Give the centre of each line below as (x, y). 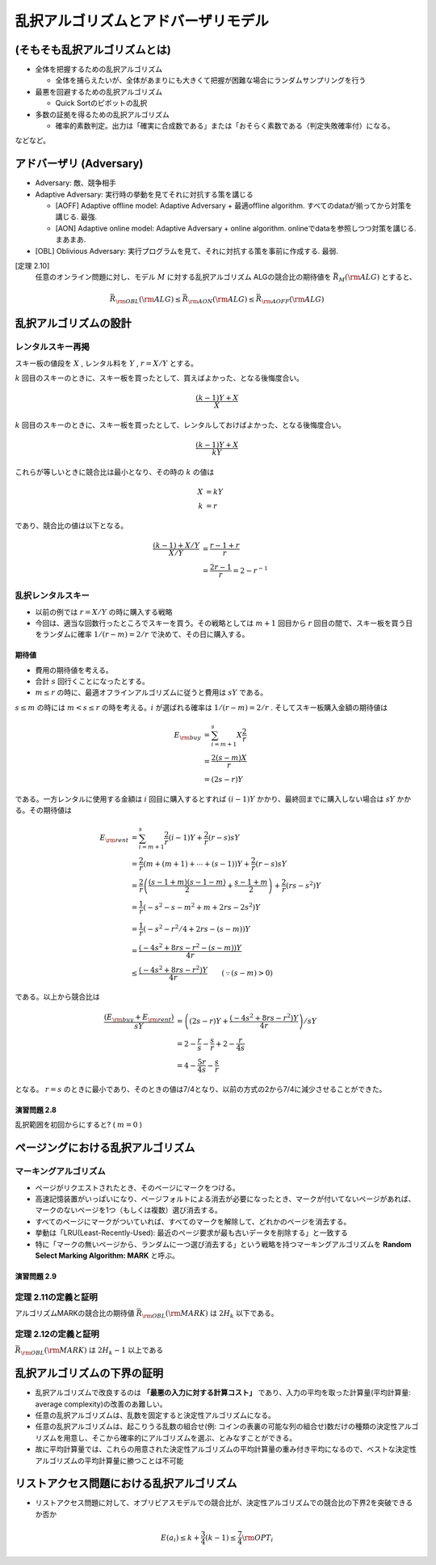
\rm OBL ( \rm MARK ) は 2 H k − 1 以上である (92, 1351)
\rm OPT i (258, 1538)
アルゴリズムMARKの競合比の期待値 (75, 1313)
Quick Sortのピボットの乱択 (101, 103)
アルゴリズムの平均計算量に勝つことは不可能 (109, 1461)
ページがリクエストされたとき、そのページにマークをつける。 (137, 1187)
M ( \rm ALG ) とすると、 (378, 278)
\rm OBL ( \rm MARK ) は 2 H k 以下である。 (210, 1314)
